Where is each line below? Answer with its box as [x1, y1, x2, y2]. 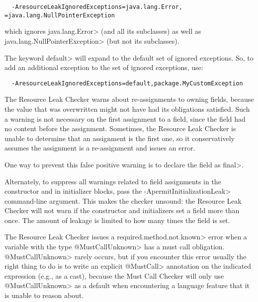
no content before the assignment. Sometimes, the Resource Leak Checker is [4, 123, 236, 134]
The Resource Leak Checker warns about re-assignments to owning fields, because [4, 94, 254, 104]
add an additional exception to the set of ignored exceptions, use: [4, 62, 203, 73]
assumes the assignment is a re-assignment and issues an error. [4, 143, 195, 153]
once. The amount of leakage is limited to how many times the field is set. [4, 215, 230, 225]
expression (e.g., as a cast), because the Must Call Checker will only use [4, 270, 224, 281]
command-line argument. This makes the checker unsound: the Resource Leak [4, 195, 242, 206]
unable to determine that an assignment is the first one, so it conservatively [4, 133, 235, 143]
